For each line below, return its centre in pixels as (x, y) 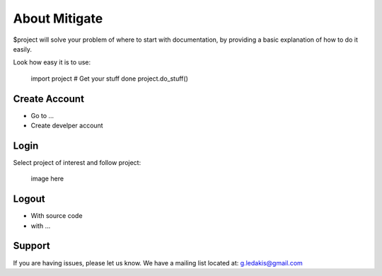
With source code (57, 216)
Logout (29, 199)
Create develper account (67, 126)
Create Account (49, 99)
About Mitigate (58, 18)
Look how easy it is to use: (52, 62)
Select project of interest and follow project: (77, 162)
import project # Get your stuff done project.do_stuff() (110, 79)
